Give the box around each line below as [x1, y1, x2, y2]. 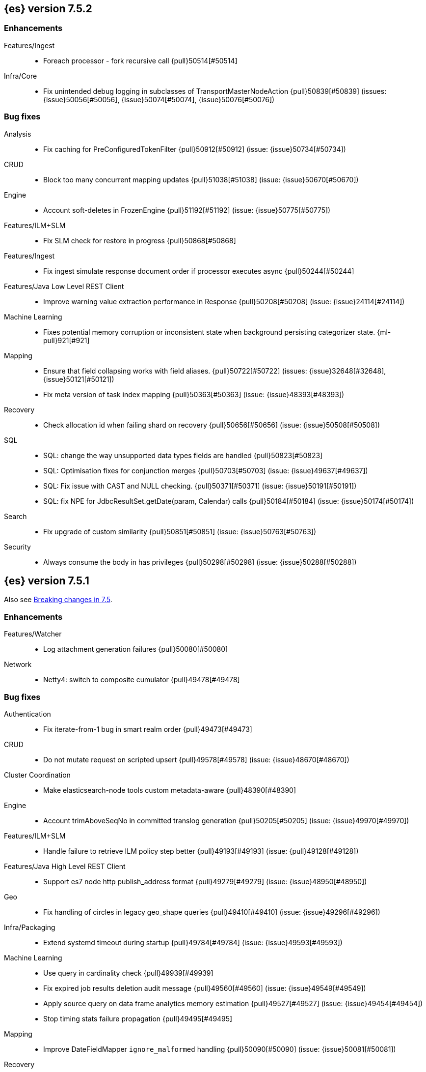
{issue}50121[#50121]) [43, 375, 114, 383]
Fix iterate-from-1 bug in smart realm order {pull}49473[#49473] [43, 724, 252, 733]
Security [4, 542, 31, 551]
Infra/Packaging [4, 923, 55, 931]
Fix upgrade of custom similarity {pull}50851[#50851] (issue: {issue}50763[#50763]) [43, 527, 317, 536]
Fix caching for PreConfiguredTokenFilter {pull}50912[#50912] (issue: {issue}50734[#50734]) [43, 145, 346, 153]
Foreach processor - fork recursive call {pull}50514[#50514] [43, 56, 238, 65]
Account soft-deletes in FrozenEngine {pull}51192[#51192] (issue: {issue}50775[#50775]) [43, 205, 331, 214]
